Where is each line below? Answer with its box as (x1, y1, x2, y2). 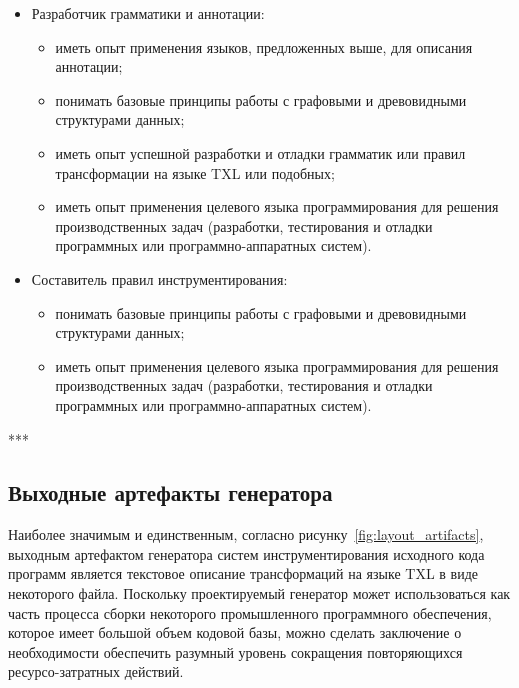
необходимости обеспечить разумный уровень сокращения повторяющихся (8, 641, 463, 662)
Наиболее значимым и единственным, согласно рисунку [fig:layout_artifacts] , (8, 524, 484, 545)
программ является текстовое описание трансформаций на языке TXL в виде (8, 563, 479, 584)
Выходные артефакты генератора (8, 477, 333, 508)
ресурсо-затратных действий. (8, 661, 184, 682)
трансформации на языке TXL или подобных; (55, 162, 335, 183)
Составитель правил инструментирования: (31, 268, 288, 289)
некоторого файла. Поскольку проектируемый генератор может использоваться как (8, 583, 511, 604)
